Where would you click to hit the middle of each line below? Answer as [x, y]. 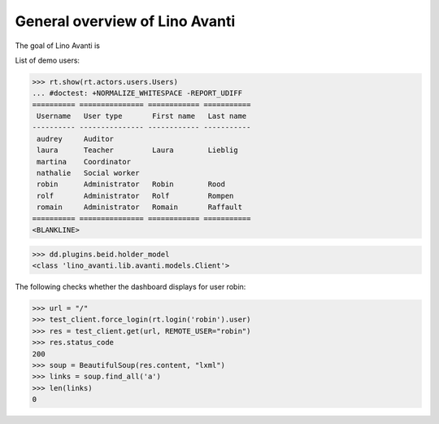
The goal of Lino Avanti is [58, 46]
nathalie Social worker [88, 173]
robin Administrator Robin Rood [131, 184]
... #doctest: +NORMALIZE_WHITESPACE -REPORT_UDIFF [137, 93]
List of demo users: [48, 60]
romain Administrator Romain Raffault [140, 207]
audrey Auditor [75, 139]
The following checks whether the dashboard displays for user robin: [130, 286]
